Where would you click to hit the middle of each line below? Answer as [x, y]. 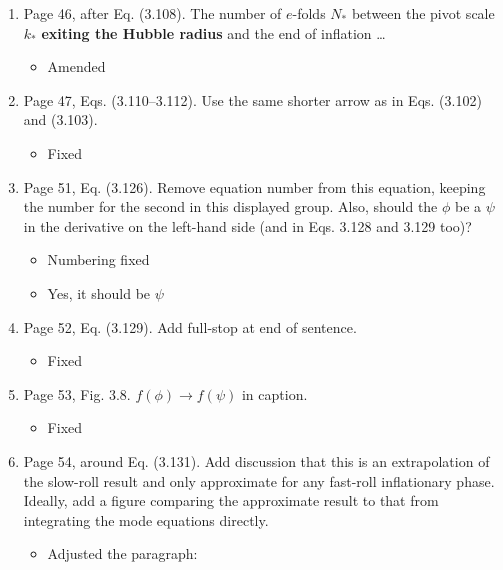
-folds [309, 13]
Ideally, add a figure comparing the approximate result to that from [231, 500]
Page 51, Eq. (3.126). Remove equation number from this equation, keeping [254, 186]
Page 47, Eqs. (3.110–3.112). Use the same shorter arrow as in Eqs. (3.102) [252, 99]
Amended [76, 66]
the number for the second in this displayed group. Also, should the [230, 206]
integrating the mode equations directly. [146, 519]
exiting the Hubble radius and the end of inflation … [213, 32]
